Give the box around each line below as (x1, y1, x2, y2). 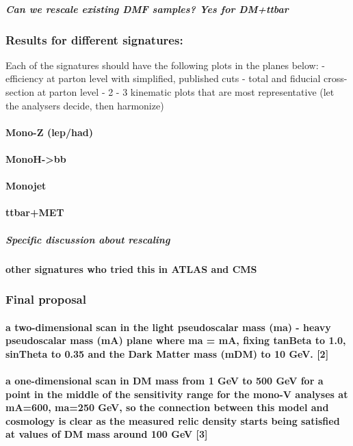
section (5, 85, 35, 99)
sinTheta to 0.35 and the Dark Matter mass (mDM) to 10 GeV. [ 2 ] (5, 346, 329, 360)
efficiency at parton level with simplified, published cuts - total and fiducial (5, 71, 321, 86)
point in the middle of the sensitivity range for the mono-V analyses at (5, 386, 348, 401)
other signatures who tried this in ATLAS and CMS (5, 261, 257, 276)
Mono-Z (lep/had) (5, 124, 93, 139)
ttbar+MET (5, 205, 64, 220)
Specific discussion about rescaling (5, 232, 170, 246)
